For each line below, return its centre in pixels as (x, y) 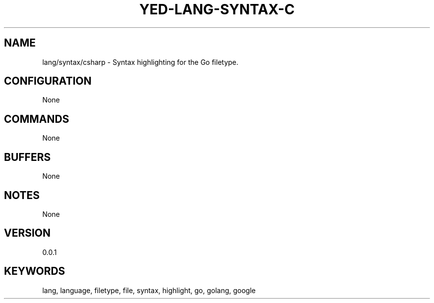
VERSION (27, 233)
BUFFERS (27, 157)
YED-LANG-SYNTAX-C (217, 9)
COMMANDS (37, 119)
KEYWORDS (35, 271)
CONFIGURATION (48, 81)
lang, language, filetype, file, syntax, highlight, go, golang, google (149, 290)
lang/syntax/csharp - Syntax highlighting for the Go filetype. (140, 62)
